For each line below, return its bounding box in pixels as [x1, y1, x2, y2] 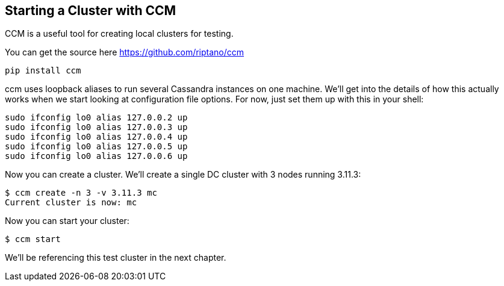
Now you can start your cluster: [5, 216, 129, 226]
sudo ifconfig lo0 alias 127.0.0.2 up [5, 113, 188, 123]
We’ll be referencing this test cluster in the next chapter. [5, 252, 226, 263]
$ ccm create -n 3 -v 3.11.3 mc [5, 188, 157, 198]
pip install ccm [5, 66, 81, 76]
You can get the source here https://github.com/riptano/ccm [5, 47, 244, 58]
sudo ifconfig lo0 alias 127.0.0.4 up [5, 132, 188, 142]
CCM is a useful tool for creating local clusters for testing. [5, 28, 234, 39]
